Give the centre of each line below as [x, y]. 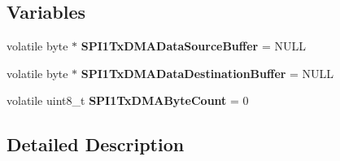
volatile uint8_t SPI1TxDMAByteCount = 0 [128, 100]
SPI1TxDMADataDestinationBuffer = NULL [207, 73]
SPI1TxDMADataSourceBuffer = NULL [193, 46]
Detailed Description [96, 144]
